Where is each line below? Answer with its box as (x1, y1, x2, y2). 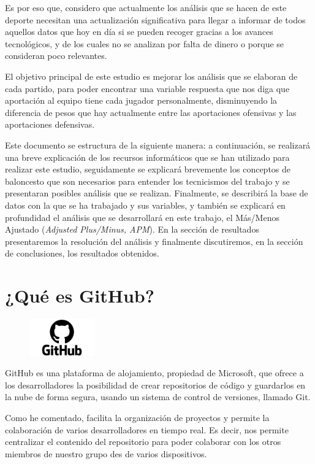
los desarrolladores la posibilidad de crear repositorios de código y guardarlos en (5, 378, 306, 391)
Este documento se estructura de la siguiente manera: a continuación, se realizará (5, 138, 311, 151)
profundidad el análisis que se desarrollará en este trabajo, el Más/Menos (5, 211, 279, 223)
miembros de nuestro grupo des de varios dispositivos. (5, 447, 207, 460)
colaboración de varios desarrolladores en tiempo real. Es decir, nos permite (5, 423, 289, 436)
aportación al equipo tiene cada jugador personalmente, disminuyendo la (5, 94, 278, 107)
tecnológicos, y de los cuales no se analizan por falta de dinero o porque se (5, 37, 284, 50)
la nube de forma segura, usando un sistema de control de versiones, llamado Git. (5, 390, 311, 403)
